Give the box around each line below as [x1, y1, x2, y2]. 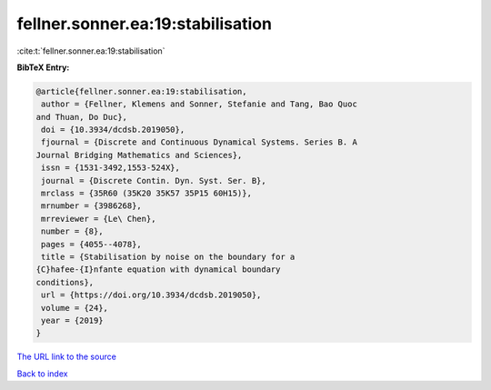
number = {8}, [41, 226, 104, 236]
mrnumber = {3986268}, [41, 201, 143, 211]
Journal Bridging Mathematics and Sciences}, [35, 150, 243, 160]
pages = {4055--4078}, [41, 239, 143, 249]
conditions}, [35, 277, 95, 287]
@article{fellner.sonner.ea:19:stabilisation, [35, 86, 247, 96]
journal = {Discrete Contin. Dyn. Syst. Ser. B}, [41, 175, 267, 185]
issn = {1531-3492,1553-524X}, [41, 163, 181, 173]
